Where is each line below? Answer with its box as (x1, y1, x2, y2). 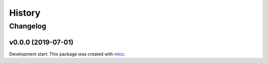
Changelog (9, 22, 47, 31)
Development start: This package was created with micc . (9, 51, 126, 57)
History (9, 7, 41, 18)
